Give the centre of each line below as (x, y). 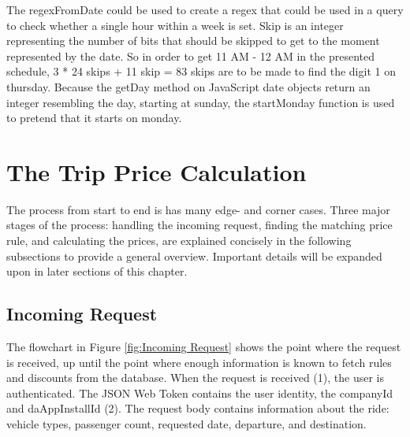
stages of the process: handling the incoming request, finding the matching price (199, 225)
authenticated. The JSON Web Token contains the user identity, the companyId (200, 393)
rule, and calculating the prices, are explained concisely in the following (179, 241)
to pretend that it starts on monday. (94, 118)
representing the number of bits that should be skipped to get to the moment (193, 41)
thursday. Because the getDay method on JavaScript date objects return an (188, 86)
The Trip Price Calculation (157, 171)
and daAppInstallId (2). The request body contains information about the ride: (198, 408)
